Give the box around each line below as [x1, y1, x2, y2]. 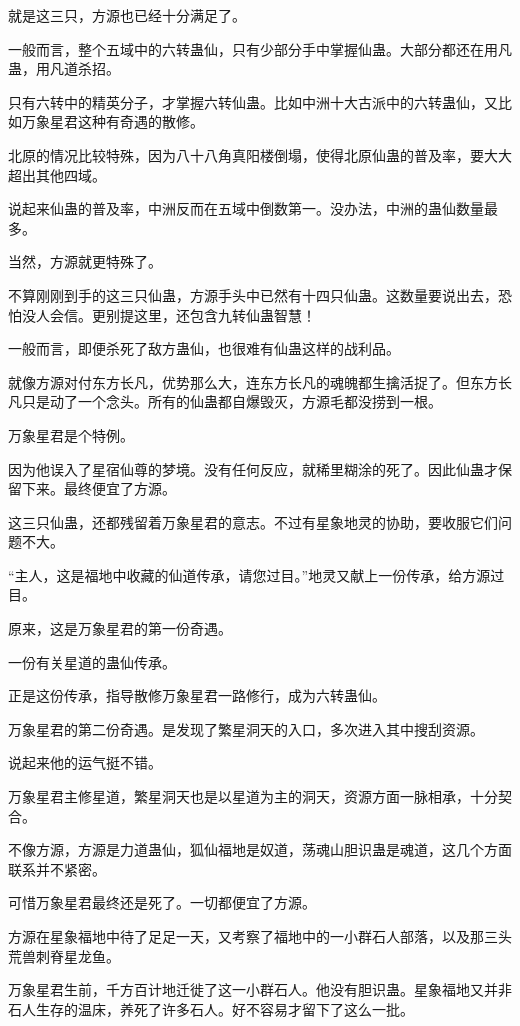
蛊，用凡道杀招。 [8, 58, 120, 79]
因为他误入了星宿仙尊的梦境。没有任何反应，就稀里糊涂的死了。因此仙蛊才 [8, 458, 498, 479]
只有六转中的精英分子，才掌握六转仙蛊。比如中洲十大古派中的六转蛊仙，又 [8, 91, 498, 112]
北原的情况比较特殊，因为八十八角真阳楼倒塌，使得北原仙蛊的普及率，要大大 [8, 144, 512, 165]
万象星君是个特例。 [8, 424, 134, 445]
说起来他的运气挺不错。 [8, 752, 162, 773]
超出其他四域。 [8, 164, 106, 185]
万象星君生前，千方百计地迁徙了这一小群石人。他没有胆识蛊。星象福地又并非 [8, 979, 512, 1000]
